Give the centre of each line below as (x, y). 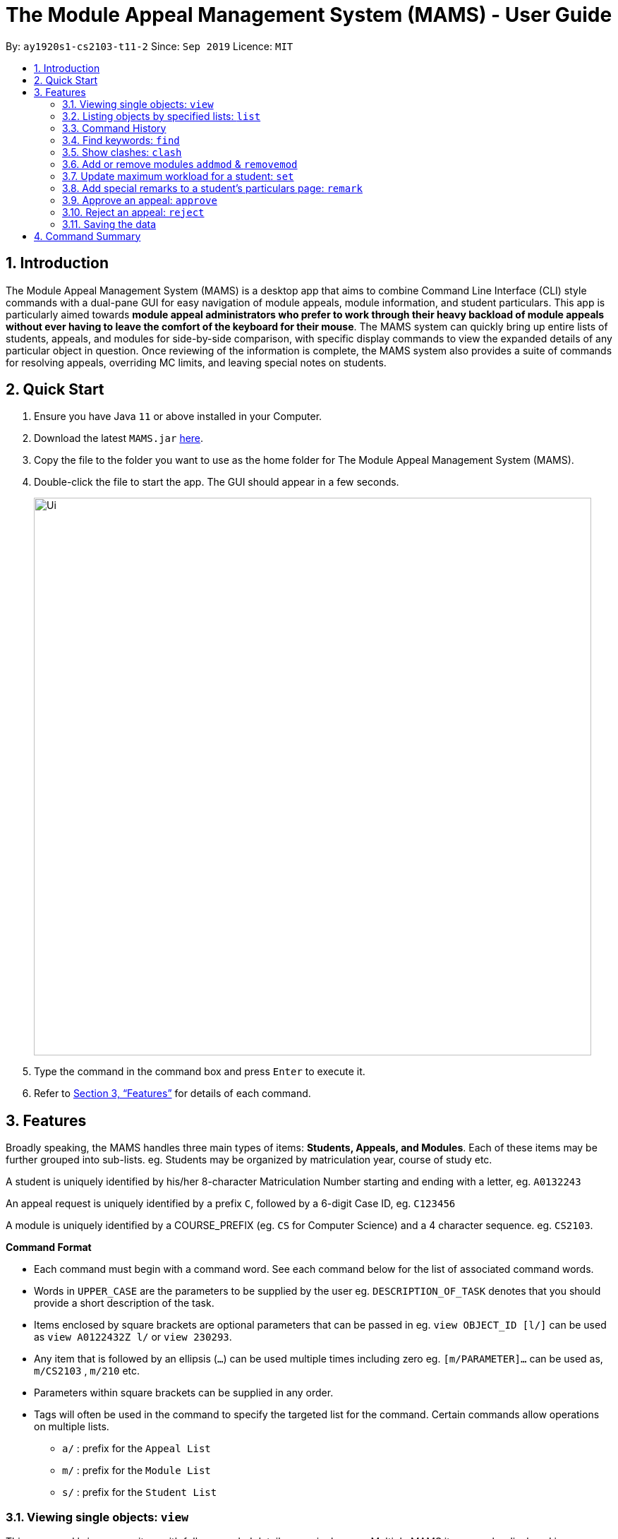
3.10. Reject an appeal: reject (133, 212)
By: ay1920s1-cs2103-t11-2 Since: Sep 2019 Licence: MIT (150, 46)
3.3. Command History (114, 128)
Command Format (49, 1247)
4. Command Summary (87, 236)
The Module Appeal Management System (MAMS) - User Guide (309, 15)
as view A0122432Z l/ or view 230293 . (133, 1337)
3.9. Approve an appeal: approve (140, 200)
